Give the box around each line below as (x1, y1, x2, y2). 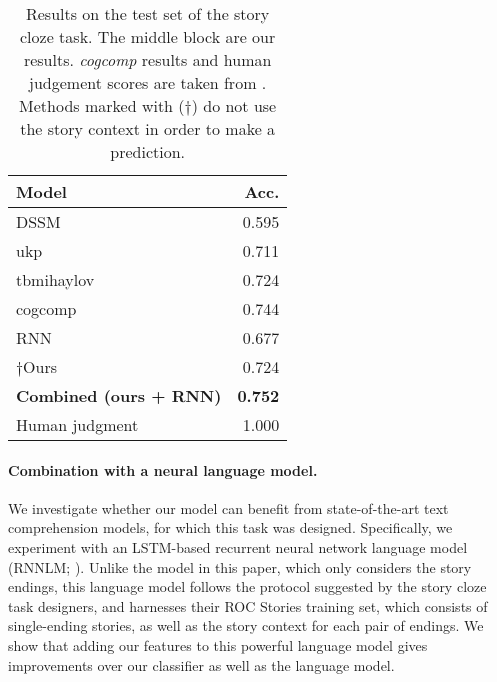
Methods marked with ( (19, 94, 185, 117)
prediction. (110, 140, 186, 163)
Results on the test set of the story (25, 2, 270, 25)
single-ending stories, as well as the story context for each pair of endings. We (8, 615, 484, 636)
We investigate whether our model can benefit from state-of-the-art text (8, 497, 449, 518)
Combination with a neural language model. (8, 459, 318, 480)
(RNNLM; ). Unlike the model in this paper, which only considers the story (8, 556, 472, 577)
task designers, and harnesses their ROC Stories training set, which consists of (8, 595, 488, 616)
